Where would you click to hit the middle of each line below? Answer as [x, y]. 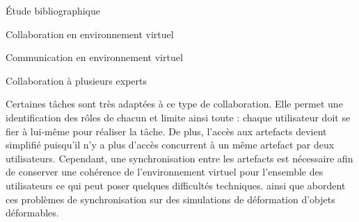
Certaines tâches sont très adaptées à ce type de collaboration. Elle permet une [174, 104]
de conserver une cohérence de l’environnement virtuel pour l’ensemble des [165, 172]
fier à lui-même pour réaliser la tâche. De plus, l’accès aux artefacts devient [166, 131]
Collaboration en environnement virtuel [90, 34]
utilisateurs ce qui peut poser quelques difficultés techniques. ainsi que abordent [176, 185]
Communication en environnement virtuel [94, 57]
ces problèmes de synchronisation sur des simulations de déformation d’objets [170, 199]
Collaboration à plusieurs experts [76, 80]
